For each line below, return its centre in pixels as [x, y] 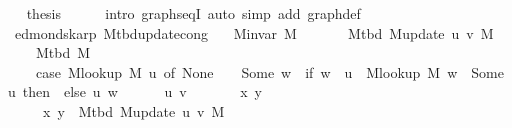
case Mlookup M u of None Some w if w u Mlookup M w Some [269, 71]
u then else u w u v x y [135, 91]
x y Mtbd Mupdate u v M [133, 110]
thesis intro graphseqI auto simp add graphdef [193, 13]
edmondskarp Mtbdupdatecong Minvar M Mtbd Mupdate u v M [254, 32]
